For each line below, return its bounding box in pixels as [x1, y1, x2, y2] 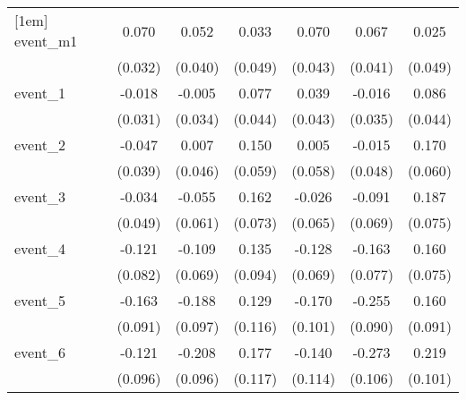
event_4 [14, 238, 65, 259]
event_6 [14, 342, 65, 362]
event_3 [14, 186, 65, 207]
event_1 [14, 82, 65, 103]
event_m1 [14, 30, 78, 51]
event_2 [14, 134, 65, 155]
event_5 [14, 290, 65, 311]
